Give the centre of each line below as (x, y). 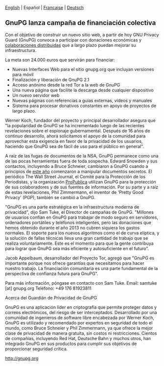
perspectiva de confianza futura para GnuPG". (52, 274)
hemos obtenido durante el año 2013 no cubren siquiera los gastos (72, 228)
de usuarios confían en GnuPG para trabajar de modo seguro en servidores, (82, 217)
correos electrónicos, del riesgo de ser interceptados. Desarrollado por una (81, 312)
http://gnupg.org (22, 358)
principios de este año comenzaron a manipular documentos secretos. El (79, 171)
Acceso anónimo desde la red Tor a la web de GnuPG (66, 85)
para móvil (23, 74)
